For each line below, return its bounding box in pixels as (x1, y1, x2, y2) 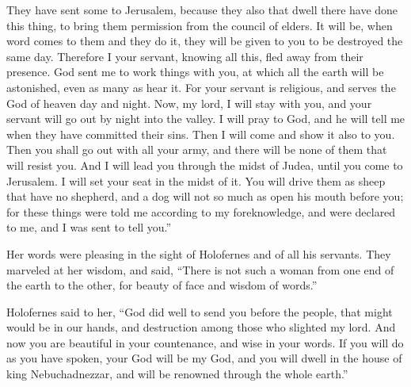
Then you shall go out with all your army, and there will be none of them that (6, 141, 387, 158)
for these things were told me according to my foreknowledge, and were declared (6, 203, 396, 220)
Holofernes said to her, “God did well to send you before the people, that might (6, 303, 393, 320)
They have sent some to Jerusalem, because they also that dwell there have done (6, 2, 398, 17)
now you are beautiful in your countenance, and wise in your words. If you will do (6, 334, 404, 351)
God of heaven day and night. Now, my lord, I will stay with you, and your (6, 94, 372, 111)
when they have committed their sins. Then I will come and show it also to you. (6, 125, 395, 142)
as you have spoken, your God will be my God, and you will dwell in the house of (6, 350, 402, 366)
